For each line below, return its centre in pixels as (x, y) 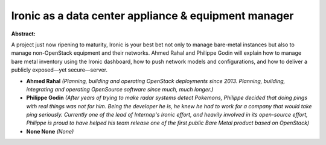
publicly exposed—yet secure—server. (59, 70)
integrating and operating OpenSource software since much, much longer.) (120, 89)
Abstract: (23, 34)
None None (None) (50, 131)
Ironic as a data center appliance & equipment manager (152, 16)
